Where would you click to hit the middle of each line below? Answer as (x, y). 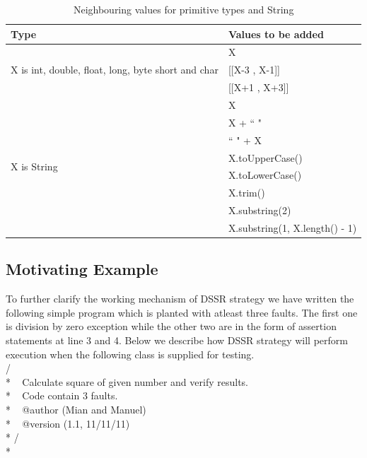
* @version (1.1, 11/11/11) (68, 423)
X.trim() (246, 193)
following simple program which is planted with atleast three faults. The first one (182, 312)
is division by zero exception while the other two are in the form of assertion (171, 326)
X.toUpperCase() (265, 157)
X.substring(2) (260, 210)
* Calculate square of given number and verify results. (127, 381)
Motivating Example (82, 269)
